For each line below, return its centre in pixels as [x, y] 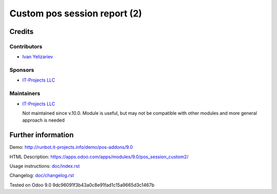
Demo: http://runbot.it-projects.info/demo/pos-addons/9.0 [71, 147]
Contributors [26, 46]
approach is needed [44, 120]
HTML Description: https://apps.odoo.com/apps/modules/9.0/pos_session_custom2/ [99, 157]
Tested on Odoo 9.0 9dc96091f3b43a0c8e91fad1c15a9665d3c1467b [82, 185]
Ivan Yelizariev [38, 57]
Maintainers [25, 93]
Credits [22, 32]
